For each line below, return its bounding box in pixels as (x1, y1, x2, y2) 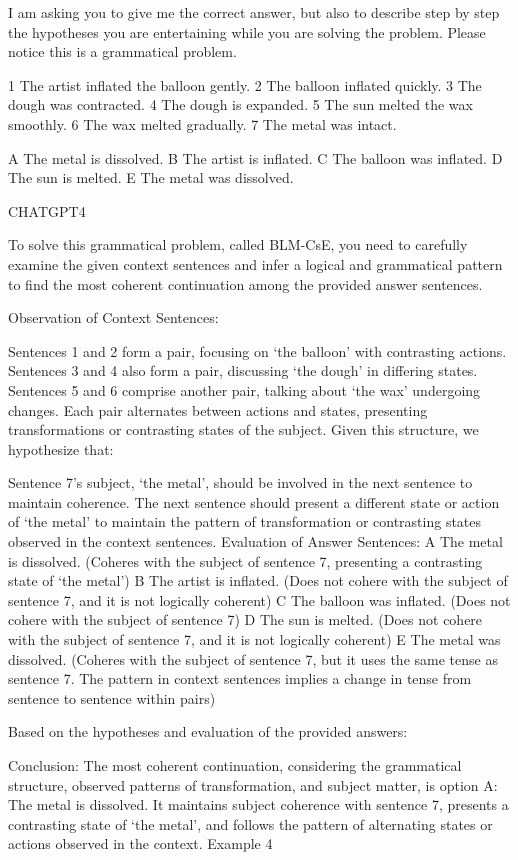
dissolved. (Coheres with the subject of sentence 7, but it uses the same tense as (8, 648, 498, 669)
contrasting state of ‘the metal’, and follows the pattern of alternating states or (8, 813, 493, 834)
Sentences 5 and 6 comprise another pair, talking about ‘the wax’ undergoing (8, 379, 481, 400)
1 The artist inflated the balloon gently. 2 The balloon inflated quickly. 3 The (8, 74, 482, 95)
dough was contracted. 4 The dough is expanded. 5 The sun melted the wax (8, 94, 473, 115)
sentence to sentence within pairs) (8, 687, 216, 708)
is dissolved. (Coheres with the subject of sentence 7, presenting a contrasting (8, 550, 483, 571)
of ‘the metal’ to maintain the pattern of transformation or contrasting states (8, 511, 482, 532)
